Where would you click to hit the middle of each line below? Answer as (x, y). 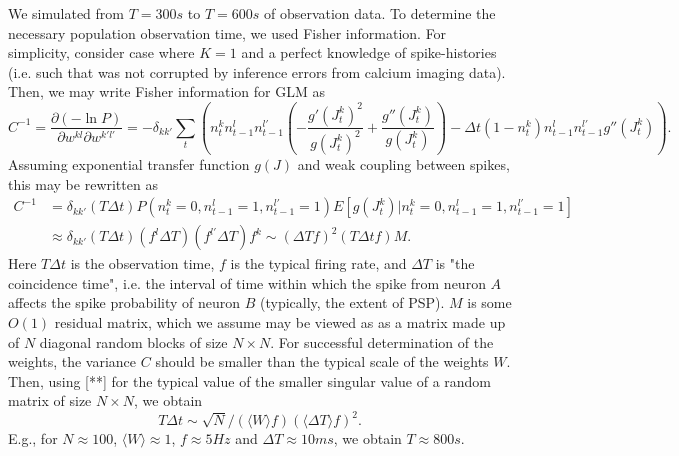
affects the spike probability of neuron (124, 302)
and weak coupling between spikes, (403, 163)
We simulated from (66, 13)
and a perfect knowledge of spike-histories (369, 52)
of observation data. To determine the (379, 13)
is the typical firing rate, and (318, 263)
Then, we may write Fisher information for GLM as (166, 91)
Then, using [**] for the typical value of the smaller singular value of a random (250, 380)
